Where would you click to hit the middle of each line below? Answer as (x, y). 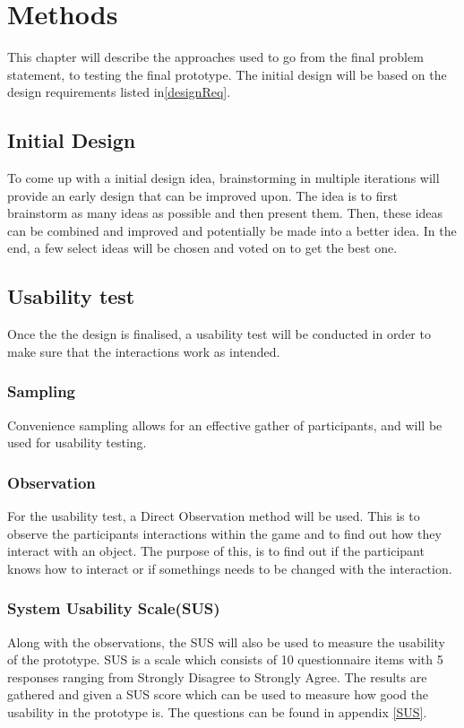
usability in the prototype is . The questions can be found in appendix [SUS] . (217, 712)
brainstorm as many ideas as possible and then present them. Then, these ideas (225, 213)
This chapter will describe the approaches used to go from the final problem (215, 57)
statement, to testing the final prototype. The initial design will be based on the (227, 74)
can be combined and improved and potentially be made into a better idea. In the (232, 230)
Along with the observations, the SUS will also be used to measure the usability (226, 641)
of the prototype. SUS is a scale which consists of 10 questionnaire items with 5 (225, 659)
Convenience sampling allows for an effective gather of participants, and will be (225, 425)
